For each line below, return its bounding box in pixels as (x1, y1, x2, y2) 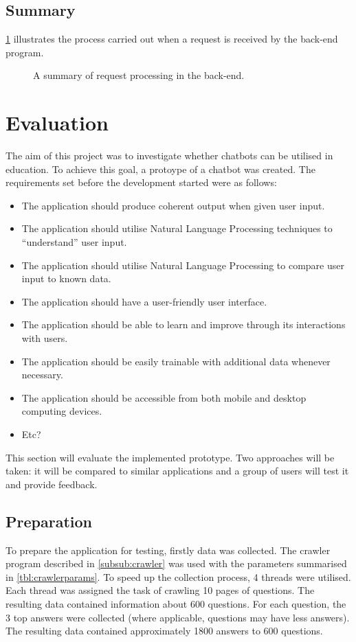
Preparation (5, 510, 92, 531)
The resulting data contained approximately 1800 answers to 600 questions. (5, 623, 323, 638)
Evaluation (5, 108, 109, 137)
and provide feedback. (5, 477, 98, 491)
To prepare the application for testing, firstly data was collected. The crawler (5, 542, 331, 557)
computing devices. (21, 404, 102, 418)
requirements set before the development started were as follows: (5, 175, 277, 190)
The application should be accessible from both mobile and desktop (21, 390, 307, 404)
